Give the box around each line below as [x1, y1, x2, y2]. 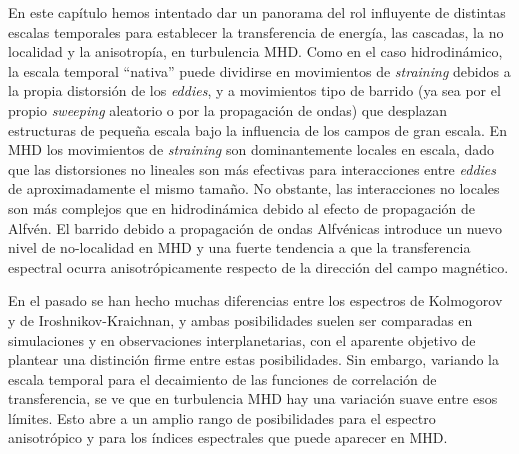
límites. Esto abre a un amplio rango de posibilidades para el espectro [8, 407, 436, 428]
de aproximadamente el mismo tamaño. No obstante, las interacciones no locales [8, 178, 500, 199]
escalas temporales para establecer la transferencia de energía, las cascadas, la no [8, 21, 504, 42]
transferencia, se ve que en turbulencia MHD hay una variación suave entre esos [8, 388, 498, 409]
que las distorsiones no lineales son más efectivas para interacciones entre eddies [8, 158, 496, 179]
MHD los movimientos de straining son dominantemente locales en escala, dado [8, 139, 495, 160]
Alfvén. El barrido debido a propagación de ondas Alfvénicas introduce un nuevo [8, 217, 503, 238]
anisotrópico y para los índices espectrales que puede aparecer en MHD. [8, 427, 448, 448]
